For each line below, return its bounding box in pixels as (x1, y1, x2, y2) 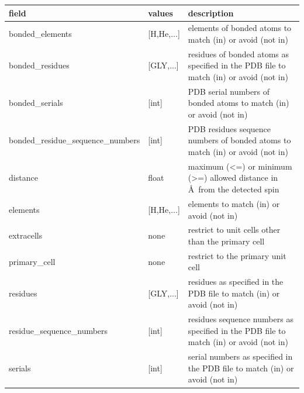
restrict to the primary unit (188, 249, 286, 261)
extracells (9, 229, 43, 242)
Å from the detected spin (188, 183, 279, 195)
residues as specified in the (188, 275, 284, 288)
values (148, 6, 173, 19)
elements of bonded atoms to (188, 22, 292, 34)
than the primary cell (188, 235, 265, 247)
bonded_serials (9, 96, 63, 109)
